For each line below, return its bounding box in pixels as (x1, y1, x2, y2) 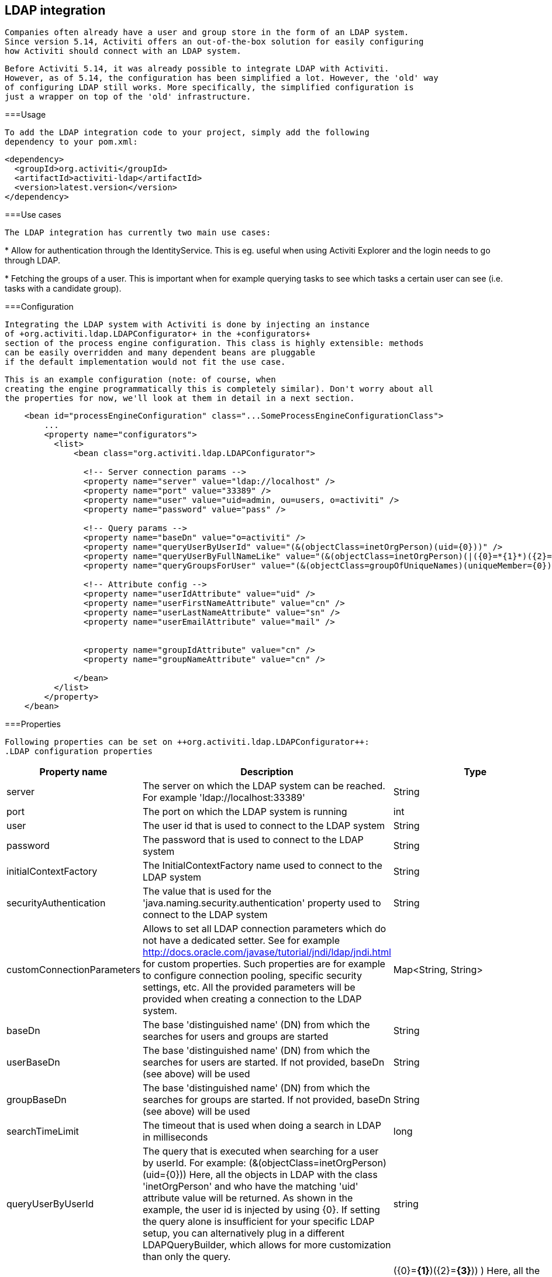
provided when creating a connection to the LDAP (142, 993, 362, 1005)
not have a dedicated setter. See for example (142, 934, 340, 947)
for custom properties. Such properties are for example (142, 958, 385, 970)
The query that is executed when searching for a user (142, 1145, 379, 1158)
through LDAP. (5, 255, 61, 266)
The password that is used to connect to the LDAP (142, 834, 364, 846)
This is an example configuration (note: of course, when (5, 375, 276, 385)
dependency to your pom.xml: (5, 137, 138, 147)
